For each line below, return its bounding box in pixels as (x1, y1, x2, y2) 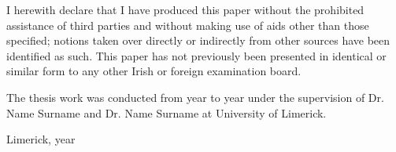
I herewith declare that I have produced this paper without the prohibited (6, 2, 365, 17)
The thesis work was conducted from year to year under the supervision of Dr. (6, 89, 384, 105)
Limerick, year (6, 131, 76, 147)
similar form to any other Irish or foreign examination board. (6, 63, 302, 79)
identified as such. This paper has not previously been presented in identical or (6, 47, 387, 63)
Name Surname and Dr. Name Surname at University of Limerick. (6, 104, 327, 121)
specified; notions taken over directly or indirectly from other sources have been (6, 32, 390, 49)
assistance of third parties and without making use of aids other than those (6, 16, 369, 33)
